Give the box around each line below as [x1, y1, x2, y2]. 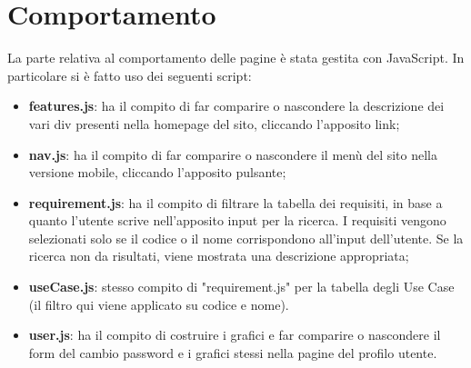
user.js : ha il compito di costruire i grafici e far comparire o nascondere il [28, 325, 441, 344]
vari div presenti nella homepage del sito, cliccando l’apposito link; [28, 114, 400, 133]
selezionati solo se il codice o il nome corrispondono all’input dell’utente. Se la [28, 228, 464, 247]
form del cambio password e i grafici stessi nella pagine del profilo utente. [28, 343, 437, 362]
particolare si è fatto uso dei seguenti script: [7, 65, 252, 85]
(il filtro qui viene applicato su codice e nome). [28, 294, 289, 313]
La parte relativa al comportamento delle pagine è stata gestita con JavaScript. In [7, 48, 465, 67]
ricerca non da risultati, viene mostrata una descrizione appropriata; [28, 246, 409, 265]
